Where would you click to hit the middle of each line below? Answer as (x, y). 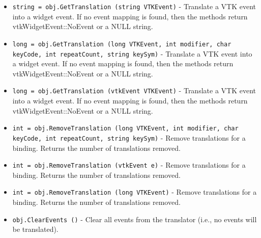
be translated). (35, 229)
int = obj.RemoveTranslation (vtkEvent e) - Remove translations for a (129, 165)
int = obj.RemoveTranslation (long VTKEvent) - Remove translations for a (135, 192)
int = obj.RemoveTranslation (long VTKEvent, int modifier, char (125, 129)
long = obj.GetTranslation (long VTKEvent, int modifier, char (122, 44)
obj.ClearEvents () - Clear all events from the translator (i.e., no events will (135, 219)
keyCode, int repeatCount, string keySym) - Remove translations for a (129, 137)
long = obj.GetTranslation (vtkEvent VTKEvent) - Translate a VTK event (134, 90)
